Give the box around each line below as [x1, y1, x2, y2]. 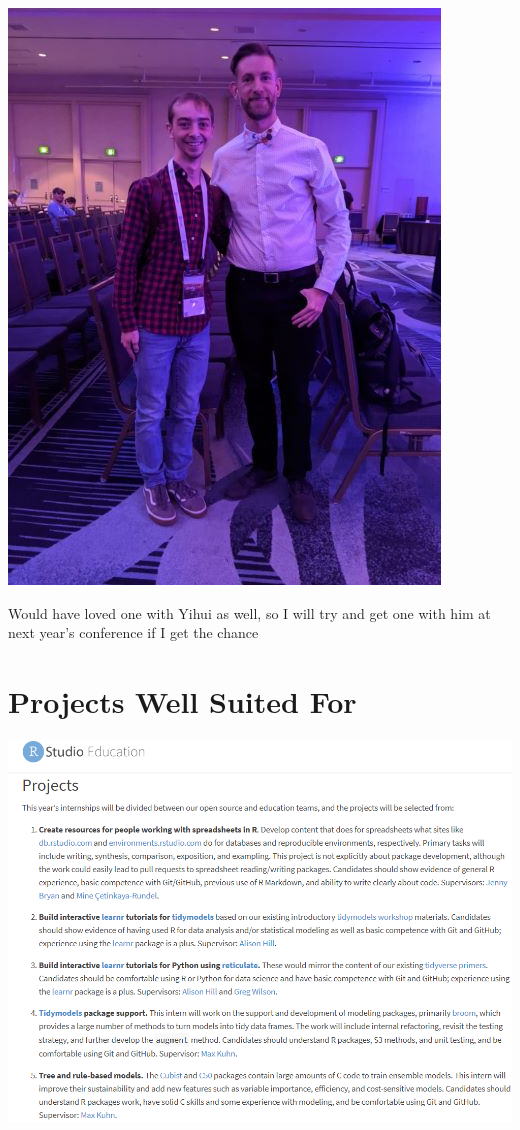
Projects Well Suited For [8, 680, 357, 721]
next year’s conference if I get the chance [8, 622, 259, 643]
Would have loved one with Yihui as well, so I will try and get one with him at [8, 602, 491, 623]
